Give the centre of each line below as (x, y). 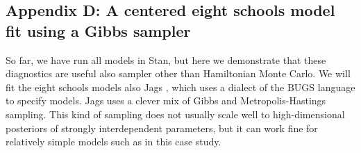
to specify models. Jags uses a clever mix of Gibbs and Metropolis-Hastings (166, 100)
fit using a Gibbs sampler (98, 30)
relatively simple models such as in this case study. (114, 142)
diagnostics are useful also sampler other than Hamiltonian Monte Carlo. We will (178, 73)
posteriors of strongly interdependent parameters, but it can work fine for (162, 128)
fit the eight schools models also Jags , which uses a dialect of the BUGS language (180, 87)
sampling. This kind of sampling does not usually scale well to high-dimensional (175, 114)
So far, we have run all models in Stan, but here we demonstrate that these (166, 59)
